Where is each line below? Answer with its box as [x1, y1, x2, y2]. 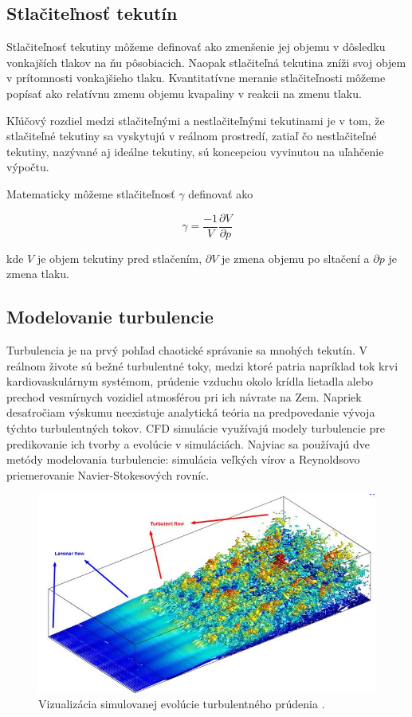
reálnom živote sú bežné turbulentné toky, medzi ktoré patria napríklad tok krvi [6, 357, 398, 374]
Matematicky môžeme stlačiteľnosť [6, 185, 175, 202]
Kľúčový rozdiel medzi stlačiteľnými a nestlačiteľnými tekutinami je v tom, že [6, 112, 385, 128]
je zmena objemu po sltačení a [222, 249, 370, 266]
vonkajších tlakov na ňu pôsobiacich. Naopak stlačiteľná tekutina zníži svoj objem [6, 53, 406, 70]
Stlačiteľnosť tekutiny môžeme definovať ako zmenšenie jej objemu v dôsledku [6, 38, 386, 55]
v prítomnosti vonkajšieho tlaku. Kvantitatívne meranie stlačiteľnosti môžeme [6, 69, 386, 86]
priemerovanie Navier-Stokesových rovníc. [6, 466, 210, 483]
